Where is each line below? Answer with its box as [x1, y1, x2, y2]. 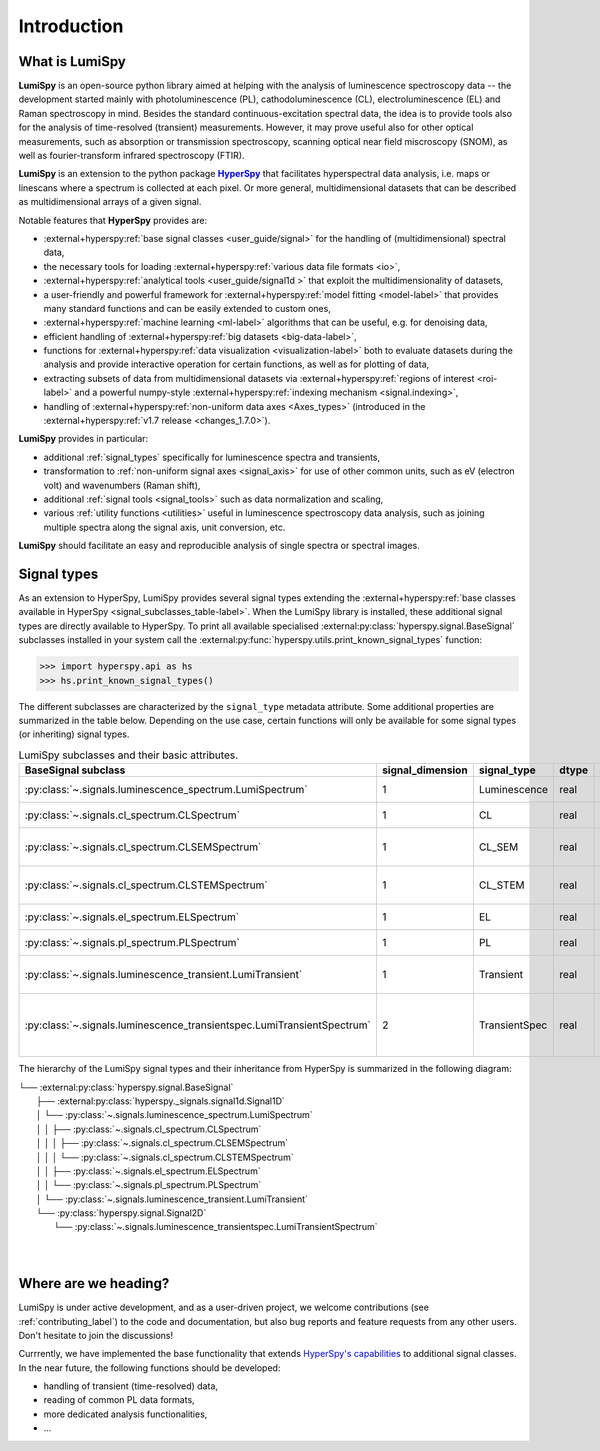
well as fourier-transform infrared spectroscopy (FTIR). [18, 150, 245, 162]
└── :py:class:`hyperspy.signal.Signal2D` [36, 1207, 207, 1219]
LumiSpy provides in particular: [18, 433, 149, 445]
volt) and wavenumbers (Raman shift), [43, 479, 201, 491]
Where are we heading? [18, 1275, 170, 1292]
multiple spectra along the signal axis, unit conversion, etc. [43, 521, 286, 533]
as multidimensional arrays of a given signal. [18, 196, 202, 208]
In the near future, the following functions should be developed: [18, 1361, 281, 1374]
